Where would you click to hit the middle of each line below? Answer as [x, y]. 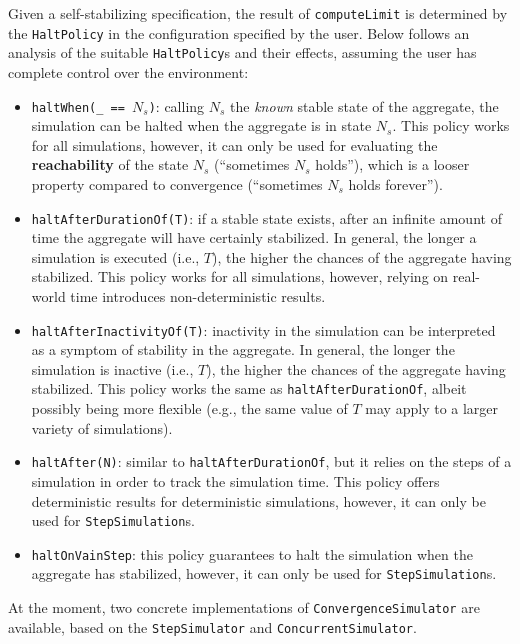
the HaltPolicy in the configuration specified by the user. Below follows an [239, 32]
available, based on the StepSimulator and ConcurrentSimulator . [212, 626]
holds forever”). [395, 184]
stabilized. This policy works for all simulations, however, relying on [240, 276]
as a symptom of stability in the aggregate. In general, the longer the [243, 349]
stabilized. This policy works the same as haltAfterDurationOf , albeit [249, 388]
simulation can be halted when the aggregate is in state [201, 125]
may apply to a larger [432, 408]
